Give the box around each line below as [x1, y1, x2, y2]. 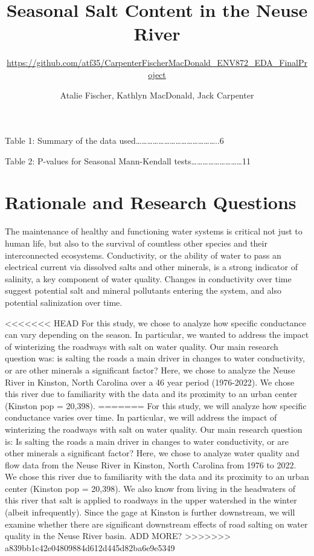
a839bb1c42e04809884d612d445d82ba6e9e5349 [5, 541, 175, 554]
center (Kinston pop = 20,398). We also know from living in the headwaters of [5, 482, 296, 494]
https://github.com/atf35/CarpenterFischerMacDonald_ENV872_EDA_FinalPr [7, 56, 307, 69]
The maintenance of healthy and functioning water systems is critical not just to [5, 225, 303, 238]
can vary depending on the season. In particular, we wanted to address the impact [5, 328, 309, 341]
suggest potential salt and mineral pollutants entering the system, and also [5, 284, 281, 297]
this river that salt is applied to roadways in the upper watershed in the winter [5, 494, 297, 506]
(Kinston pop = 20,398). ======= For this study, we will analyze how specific [5, 399, 307, 412]
